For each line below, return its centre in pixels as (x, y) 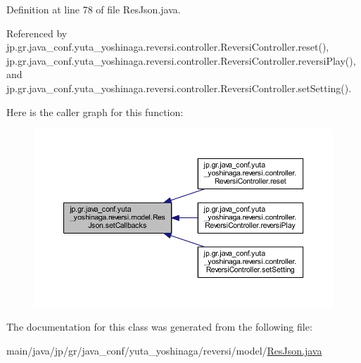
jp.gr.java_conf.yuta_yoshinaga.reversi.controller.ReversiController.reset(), (168, 47)
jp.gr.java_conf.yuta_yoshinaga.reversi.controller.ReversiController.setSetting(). (179, 88)
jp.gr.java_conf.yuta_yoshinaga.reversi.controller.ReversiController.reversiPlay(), (181, 60)
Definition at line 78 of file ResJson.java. (94, 9)
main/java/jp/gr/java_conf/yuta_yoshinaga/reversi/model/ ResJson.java (164, 351)
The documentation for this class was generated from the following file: (159, 327)
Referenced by (37, 33)
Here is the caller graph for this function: (95, 112)
